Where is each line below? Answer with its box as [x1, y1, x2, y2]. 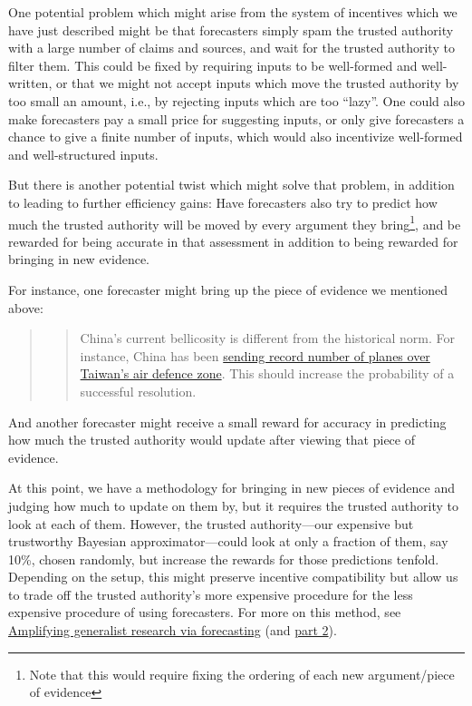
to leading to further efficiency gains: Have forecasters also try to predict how [8, 192, 438, 211]
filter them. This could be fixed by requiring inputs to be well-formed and [8, 55, 418, 74]
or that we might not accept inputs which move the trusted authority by [55, 74, 459, 93]
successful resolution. [80, 381, 197, 400]
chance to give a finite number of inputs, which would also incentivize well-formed [8, 127, 463, 146]
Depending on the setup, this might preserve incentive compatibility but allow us [8, 567, 458, 586]
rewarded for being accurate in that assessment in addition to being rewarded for [8, 231, 458, 250]
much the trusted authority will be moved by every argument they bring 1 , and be [8, 211, 461, 233]
